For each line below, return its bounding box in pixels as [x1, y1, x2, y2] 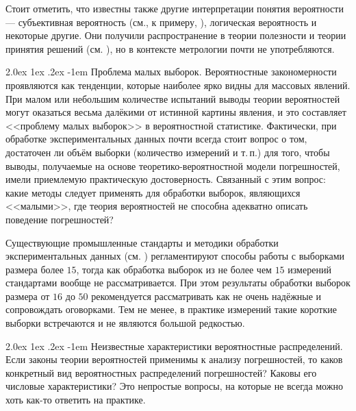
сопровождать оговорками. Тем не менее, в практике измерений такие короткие [5, 302, 337, 316]
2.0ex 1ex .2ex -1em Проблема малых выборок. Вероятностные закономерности [5, 64, 337, 79]
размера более [5, 262, 64, 276]
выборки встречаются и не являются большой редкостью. [5, 316, 245, 330]
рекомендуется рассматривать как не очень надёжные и [91, 288, 322, 303]
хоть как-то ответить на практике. [5, 393, 146, 407]
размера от [5, 288, 50, 303]
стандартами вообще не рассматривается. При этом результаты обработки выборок [5, 275, 351, 290]
